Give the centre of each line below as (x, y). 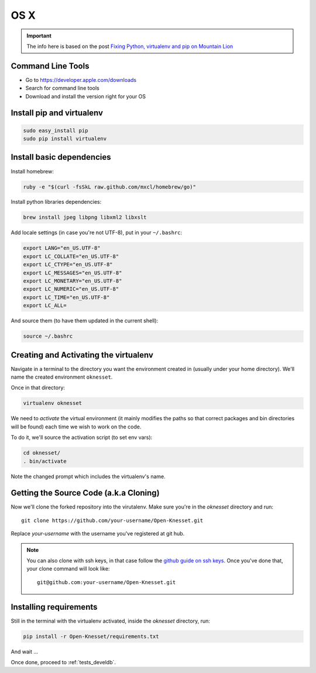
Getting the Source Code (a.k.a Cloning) (85, 493)
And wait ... (24, 651)
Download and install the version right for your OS (86, 96)
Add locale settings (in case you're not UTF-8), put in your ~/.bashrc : (97, 233)
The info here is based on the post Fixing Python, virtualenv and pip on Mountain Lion (130, 46)
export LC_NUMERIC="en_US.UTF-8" (71, 289)
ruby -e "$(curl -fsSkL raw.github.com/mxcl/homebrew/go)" (109, 187)
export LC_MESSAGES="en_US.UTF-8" (73, 273)
